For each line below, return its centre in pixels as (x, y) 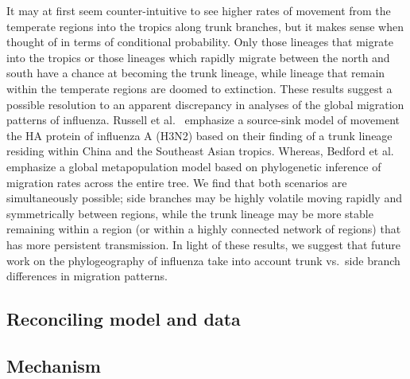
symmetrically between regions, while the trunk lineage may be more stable (190, 213)
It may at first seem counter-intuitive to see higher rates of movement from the (199, 10)
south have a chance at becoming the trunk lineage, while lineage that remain (196, 73)
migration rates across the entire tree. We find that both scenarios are (177, 182)
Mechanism (54, 365)
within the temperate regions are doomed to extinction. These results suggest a (199, 88)
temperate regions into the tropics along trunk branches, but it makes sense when (205, 26)
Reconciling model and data (124, 319)
